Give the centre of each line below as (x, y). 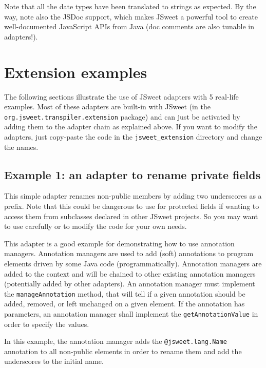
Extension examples (76, 72)
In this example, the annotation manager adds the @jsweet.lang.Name (116, 341)
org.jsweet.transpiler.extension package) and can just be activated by (122, 116)
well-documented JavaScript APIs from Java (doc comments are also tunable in (129, 26)
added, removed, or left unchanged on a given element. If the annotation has (125, 304)
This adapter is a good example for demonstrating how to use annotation (119, 243)
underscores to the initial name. (54, 361)
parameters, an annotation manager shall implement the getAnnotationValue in (131, 313)
